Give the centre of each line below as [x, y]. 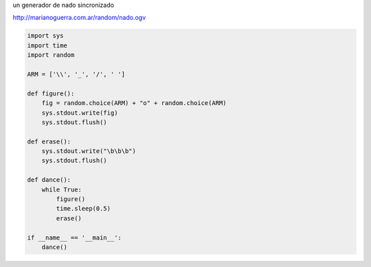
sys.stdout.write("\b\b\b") [89, 151]
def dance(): [49, 180]
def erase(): [49, 141]
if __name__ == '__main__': [74, 237]
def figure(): [51, 93]
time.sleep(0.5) [83, 209]
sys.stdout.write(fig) [80, 113]
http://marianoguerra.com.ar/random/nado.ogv [79, 18]
